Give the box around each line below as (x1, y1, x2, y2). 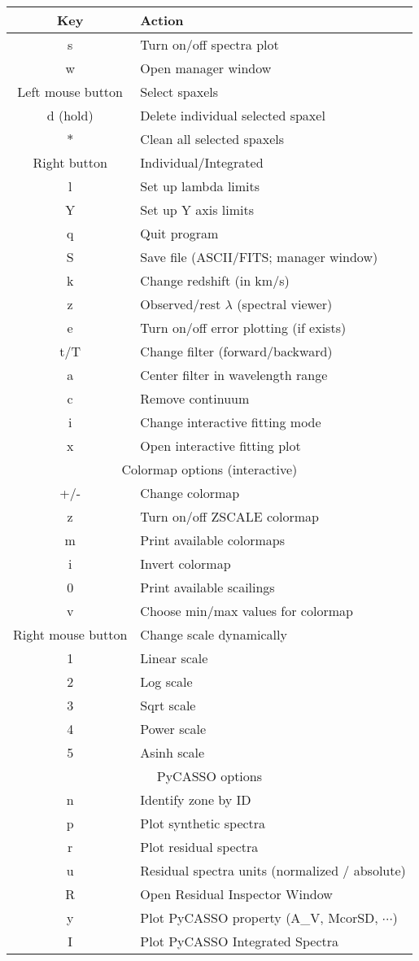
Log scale (140, 672, 193, 691)
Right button (33, 153, 107, 172)
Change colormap (140, 483, 240, 502)
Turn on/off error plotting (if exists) (140, 318, 347, 337)
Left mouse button (17, 82, 123, 101)
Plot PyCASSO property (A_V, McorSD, (140, 908, 378, 927)
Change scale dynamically (140, 625, 287, 644)
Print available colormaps (140, 531, 286, 549)
